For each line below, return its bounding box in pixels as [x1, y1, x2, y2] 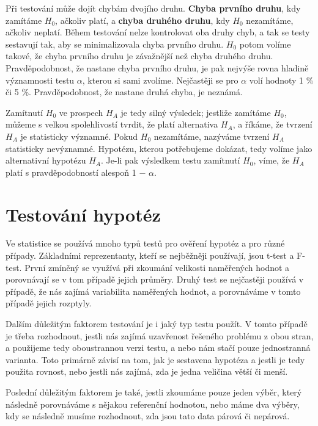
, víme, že [253, 154, 290, 167]
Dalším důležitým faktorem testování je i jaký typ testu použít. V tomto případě [6, 317, 308, 330]
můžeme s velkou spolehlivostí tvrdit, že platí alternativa [6, 118, 218, 131]
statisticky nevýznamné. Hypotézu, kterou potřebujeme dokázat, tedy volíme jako [6, 142, 312, 154]
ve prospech [59, 106, 103, 118]
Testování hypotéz [6, 201, 161, 226]
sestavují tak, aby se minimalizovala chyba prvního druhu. [6, 37, 224, 50]
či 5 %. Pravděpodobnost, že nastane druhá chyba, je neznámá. [6, 85, 243, 98]
